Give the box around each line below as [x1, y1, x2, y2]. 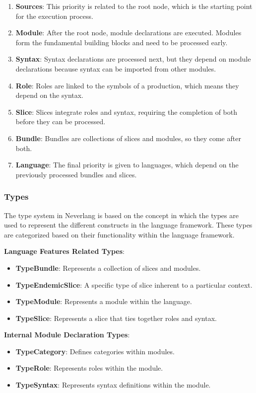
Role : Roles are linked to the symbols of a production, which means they [15, 80, 239, 90]
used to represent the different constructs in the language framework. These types [4, 220, 253, 230]
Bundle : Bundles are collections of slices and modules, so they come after [15, 133, 241, 143]
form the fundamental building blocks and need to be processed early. [15, 37, 228, 47]
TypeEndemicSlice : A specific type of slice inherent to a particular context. [15, 279, 253, 290]
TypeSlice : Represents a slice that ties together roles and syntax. [15, 313, 217, 323]
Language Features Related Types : [4, 246, 125, 256]
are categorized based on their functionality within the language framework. [4, 229, 235, 239]
